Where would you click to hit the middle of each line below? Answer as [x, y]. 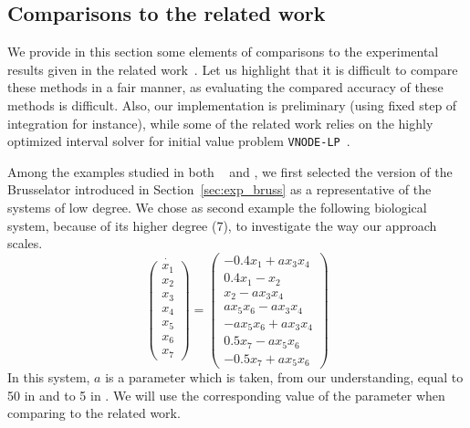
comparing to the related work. [94, 413]
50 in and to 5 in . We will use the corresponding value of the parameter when [226, 395]
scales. [25, 243]
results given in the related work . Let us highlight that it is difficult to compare [233, 69]
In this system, [49, 377]
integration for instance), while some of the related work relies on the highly [220, 123]
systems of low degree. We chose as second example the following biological [217, 208]
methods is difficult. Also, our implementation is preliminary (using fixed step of [232, 104]
